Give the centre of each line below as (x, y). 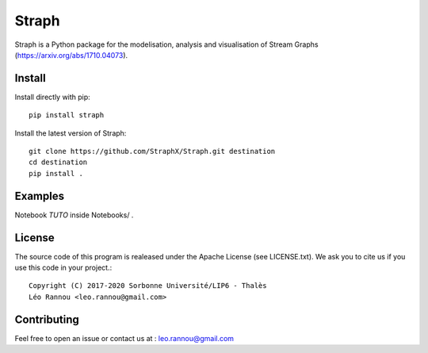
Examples (40, 196)
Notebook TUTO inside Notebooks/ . (74, 215)
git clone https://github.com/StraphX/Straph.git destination (152, 152)
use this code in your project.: (63, 267)
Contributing (47, 319)
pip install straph (67, 115)
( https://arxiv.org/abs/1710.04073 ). (71, 55)
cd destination (58, 162)
